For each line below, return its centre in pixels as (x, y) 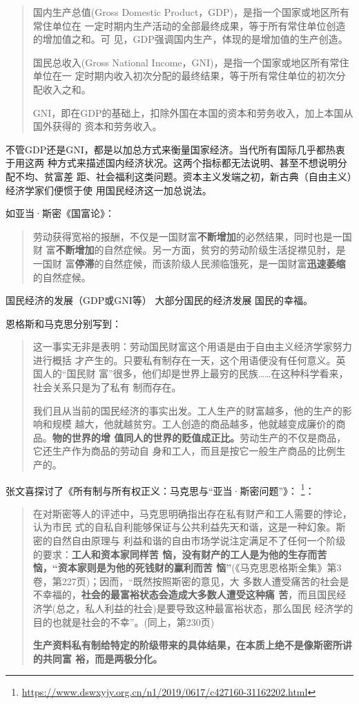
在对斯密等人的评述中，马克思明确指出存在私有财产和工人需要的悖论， (192, 513)
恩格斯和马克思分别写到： (64, 323)
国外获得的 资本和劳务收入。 (97, 126)
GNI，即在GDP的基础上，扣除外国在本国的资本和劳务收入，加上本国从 (193, 112)
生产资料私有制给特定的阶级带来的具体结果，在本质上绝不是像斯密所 (187, 645)
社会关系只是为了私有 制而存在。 (107, 387)
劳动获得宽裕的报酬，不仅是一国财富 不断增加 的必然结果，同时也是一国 (192, 236)
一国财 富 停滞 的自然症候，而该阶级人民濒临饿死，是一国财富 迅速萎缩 (189, 263)
